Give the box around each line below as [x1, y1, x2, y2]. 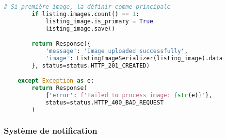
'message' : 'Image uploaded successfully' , [45, 48, 188, 55]
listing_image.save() [45, 25, 115, 32]
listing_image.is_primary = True [45, 17, 153, 25]
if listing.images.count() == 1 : [32, 10, 140, 17]
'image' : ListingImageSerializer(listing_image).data [45, 54, 223, 62]
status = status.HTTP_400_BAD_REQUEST [45, 99, 164, 106]
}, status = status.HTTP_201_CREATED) [32, 62, 150, 69]
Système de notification [4, 124, 97, 136]
